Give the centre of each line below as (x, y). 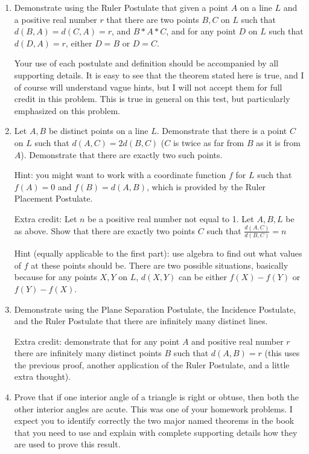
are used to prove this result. (67, 444)
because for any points (56, 277)
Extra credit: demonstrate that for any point (97, 341)
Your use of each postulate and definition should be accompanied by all (146, 63)
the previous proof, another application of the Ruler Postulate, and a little (152, 364)
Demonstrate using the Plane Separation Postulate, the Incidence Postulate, (155, 309)
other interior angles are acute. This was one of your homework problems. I (153, 408)
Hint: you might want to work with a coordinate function (120, 175)
